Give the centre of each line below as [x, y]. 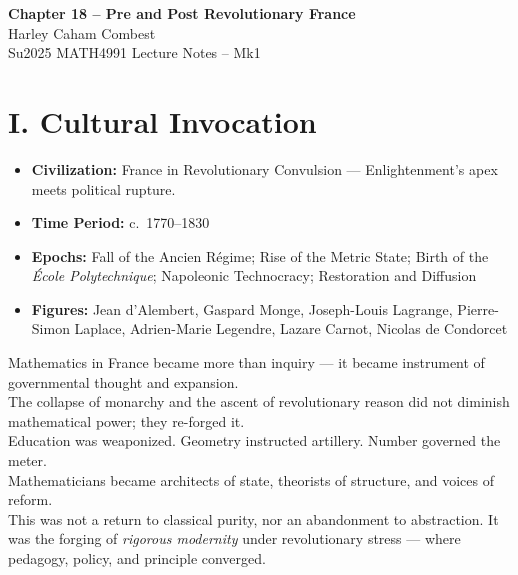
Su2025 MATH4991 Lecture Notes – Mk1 [134, 52]
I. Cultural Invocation [162, 120]
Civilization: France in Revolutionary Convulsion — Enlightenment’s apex [264, 168]
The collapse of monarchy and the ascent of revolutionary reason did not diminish [259, 401]
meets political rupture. [103, 188]
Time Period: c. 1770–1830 [120, 222]
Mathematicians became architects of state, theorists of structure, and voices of [251, 479]
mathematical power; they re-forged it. [126, 420]
